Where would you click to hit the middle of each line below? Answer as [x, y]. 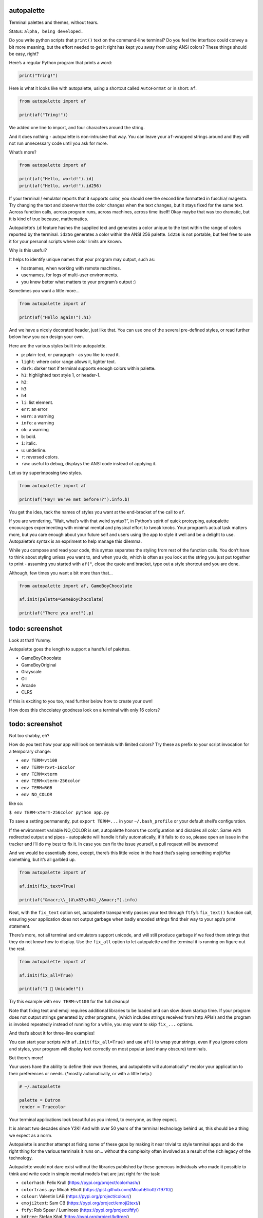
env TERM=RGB [37, 788]
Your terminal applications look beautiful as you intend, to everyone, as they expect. [93, 1120]
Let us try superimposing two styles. [46, 473]
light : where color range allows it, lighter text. [69, 362]
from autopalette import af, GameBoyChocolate [76, 586]
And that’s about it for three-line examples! [52, 1033]
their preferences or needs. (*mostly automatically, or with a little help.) [80, 1073]
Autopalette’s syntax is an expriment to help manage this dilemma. [75, 541]
